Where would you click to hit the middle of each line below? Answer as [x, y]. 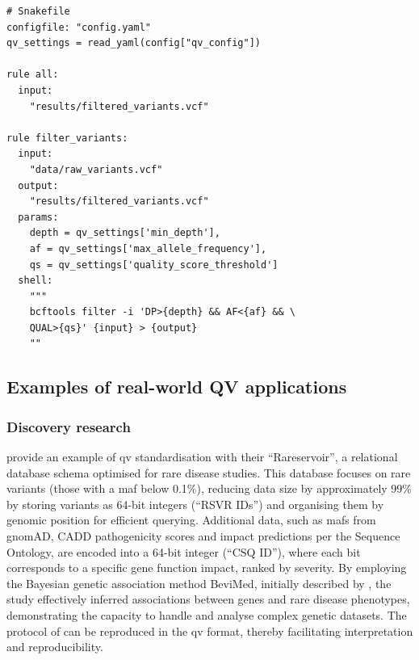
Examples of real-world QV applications [177, 387]
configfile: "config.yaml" [79, 27]
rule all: [33, 75]
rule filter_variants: [67, 138]
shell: [36, 281]
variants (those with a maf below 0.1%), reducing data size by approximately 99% [209, 488]
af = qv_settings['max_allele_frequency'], [148, 248]
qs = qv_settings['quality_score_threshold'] [154, 265]
